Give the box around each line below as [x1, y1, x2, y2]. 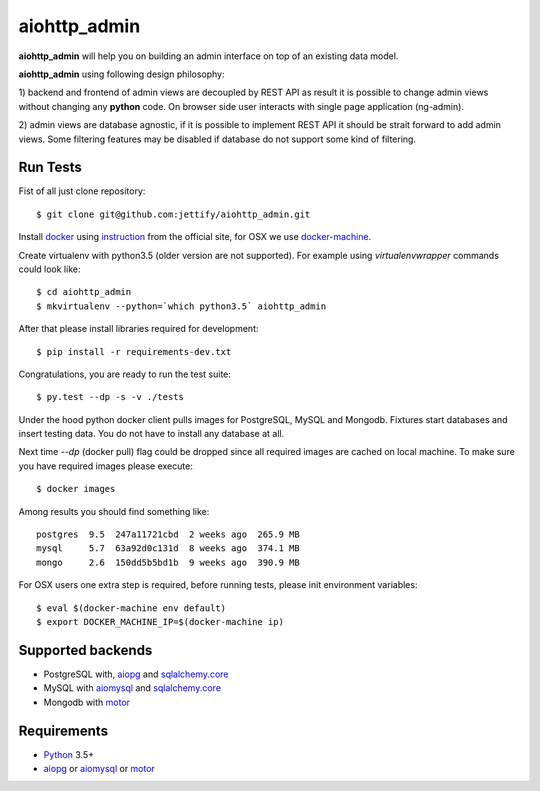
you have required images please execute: [18, 460, 194, 472]
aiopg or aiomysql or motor [43, 762, 155, 774]
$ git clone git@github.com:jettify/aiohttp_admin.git [36, 208, 311, 220]
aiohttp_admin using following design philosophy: [18, 68, 225, 80]
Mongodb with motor [43, 696, 130, 708]
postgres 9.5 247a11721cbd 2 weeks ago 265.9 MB [36, 529, 300, 540]
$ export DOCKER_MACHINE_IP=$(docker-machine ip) [36, 616, 285, 627]
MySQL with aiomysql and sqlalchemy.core [43, 682, 222, 694]
